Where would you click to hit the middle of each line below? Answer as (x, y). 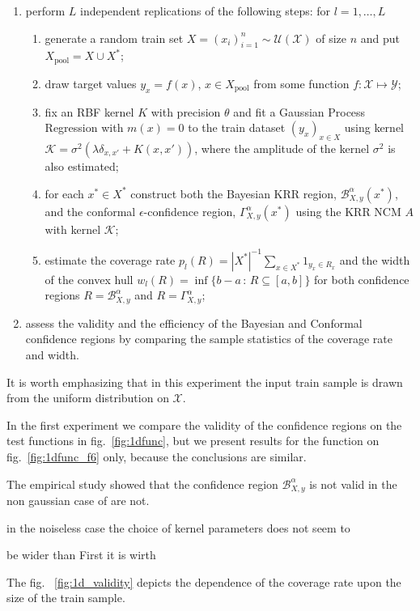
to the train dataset (237, 127)
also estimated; (82, 166)
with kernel (73, 229)
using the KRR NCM (348, 211)
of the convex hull (89, 279)
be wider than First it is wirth (81, 555)
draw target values (91, 83)
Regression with (84, 127)
